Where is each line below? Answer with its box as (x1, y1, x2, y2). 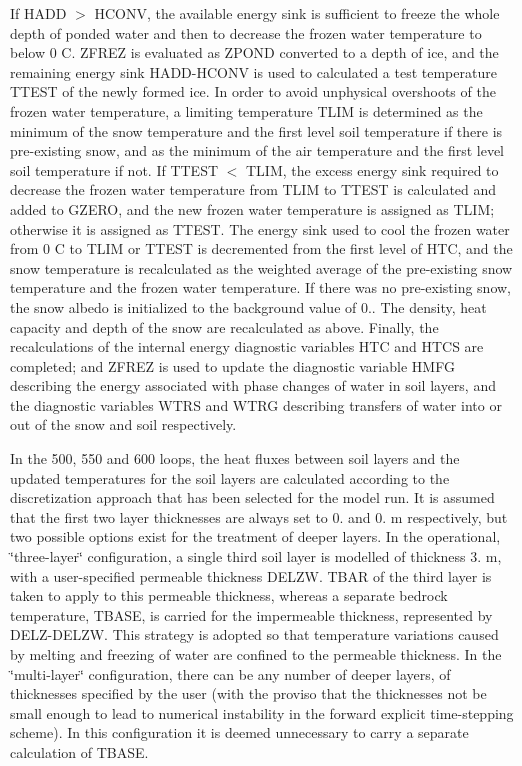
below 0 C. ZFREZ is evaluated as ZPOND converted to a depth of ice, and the (10, 42, 499, 63)
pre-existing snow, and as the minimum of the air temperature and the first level (10, 140, 504, 161)
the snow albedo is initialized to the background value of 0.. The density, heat (10, 296, 487, 317)
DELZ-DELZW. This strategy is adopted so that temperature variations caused (10, 624, 499, 645)
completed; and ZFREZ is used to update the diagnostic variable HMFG (10, 355, 455, 376)
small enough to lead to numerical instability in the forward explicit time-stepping (10, 702, 514, 723)
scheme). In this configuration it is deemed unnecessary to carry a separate (10, 722, 469, 743)
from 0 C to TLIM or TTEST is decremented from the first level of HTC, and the (10, 238, 513, 259)
